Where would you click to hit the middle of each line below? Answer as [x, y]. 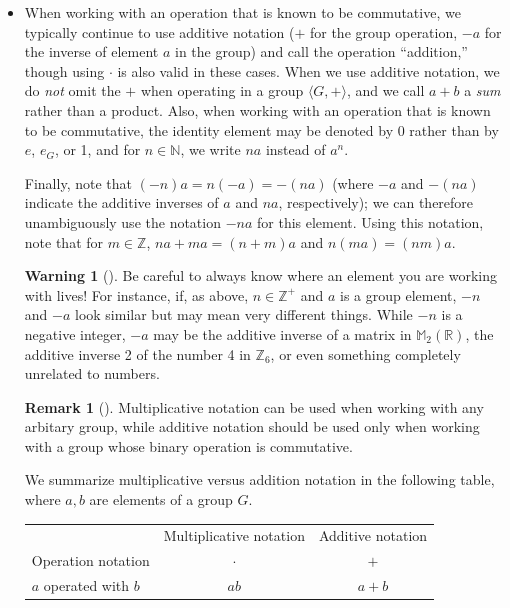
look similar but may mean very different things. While [244, 314]
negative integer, [75, 333]
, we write [210, 149]
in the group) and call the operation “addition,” [321, 51]
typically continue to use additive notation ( [159, 31]
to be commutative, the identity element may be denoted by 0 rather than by [261, 129]
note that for [64, 241]
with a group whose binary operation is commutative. [188, 445]
